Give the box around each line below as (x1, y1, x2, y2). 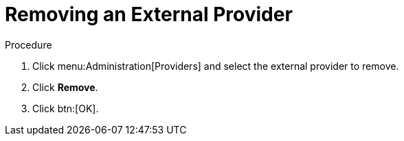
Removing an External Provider (5, 3, 293, 26)
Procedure (5, 38, 52, 51)
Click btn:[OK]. (32, 102, 99, 114)
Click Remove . (32, 81, 98, 93)
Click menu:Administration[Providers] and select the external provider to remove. (32, 60, 399, 72)
